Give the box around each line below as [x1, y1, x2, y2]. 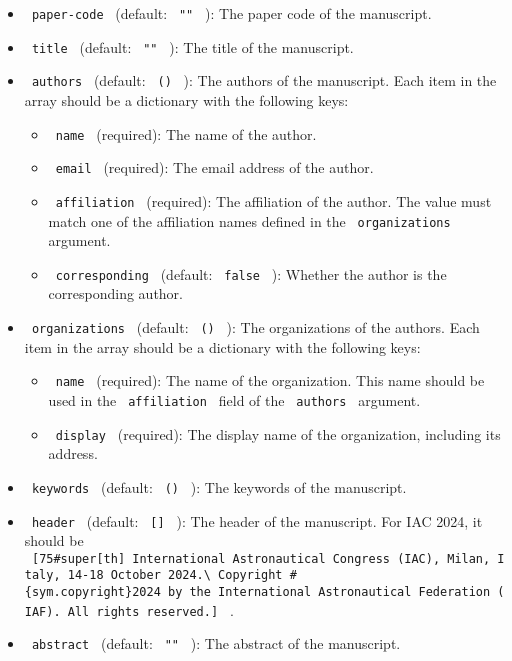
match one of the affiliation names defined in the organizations [48, 210, 451, 231]
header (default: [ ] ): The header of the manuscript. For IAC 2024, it [31, 510, 483, 531]
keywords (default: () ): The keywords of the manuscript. [31, 476, 407, 497]
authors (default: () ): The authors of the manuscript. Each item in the [31, 70, 497, 91]
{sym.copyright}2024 [24, 585, 161, 600]
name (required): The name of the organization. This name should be [55, 370, 485, 391]
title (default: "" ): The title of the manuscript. [31, 36, 354, 57]
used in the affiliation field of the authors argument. [48, 389, 421, 410]
